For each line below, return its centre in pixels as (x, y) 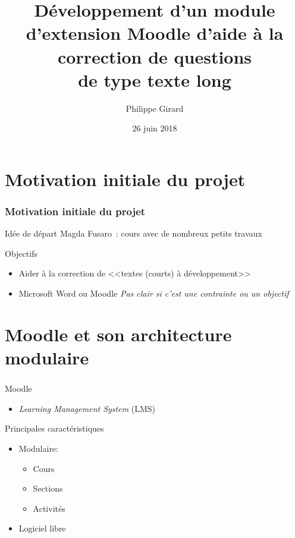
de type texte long (155, 79)
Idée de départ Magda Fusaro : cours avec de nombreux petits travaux (134, 233)
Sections (48, 488)
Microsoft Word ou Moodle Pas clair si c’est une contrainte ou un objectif (154, 293)
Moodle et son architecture (118, 334)
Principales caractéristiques (54, 428)
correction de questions (155, 56)
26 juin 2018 (155, 128)
